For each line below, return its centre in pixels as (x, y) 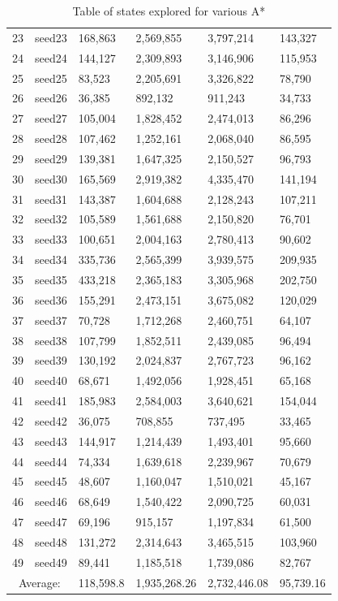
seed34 (51, 259)
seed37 (51, 320)
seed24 (51, 57)
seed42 (51, 420)
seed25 (51, 78)
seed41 (51, 401)
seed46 (51, 502)
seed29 (51, 158)
